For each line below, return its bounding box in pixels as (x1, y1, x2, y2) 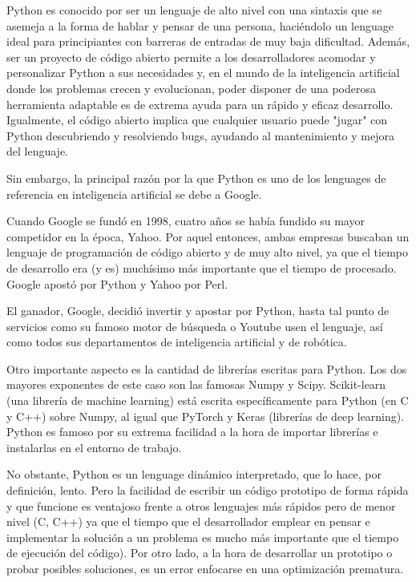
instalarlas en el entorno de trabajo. (6, 439, 182, 455)
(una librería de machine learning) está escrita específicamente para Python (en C (6, 392, 409, 409)
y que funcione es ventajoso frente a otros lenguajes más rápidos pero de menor (6, 497, 396, 514)
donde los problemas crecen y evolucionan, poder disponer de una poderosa (6, 79, 376, 96)
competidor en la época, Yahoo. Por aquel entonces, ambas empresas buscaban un (6, 228, 410, 245)
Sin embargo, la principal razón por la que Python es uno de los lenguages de (6, 169, 386, 186)
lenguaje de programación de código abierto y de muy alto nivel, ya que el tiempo (6, 244, 409, 261)
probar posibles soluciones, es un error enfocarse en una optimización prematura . (6, 560, 404, 576)
